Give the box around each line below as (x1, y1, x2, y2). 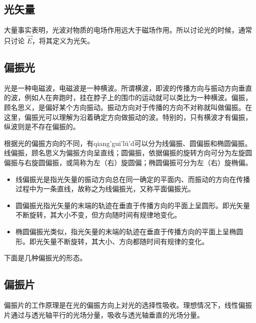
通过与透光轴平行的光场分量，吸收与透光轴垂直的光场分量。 (10, 309, 204, 320)
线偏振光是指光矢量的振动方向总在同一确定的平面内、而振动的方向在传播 (15, 174, 250, 184)
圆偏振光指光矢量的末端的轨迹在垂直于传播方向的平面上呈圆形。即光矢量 (15, 200, 250, 210)
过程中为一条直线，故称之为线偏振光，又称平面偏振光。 (15, 183, 195, 194)
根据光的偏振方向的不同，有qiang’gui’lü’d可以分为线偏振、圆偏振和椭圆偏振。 (4, 138, 252, 148)
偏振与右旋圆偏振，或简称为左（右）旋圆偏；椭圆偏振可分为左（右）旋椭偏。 (4, 157, 252, 167)
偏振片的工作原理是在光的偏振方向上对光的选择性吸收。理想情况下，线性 (4, 299, 238, 310)
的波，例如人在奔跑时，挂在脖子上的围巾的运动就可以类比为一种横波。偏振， (4, 92, 252, 103)
